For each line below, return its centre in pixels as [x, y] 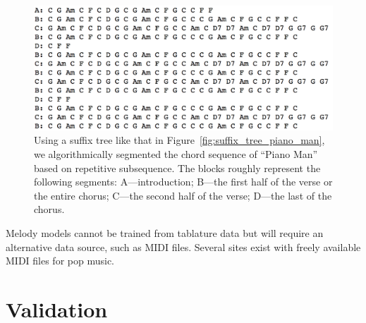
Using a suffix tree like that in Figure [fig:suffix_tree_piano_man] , [179, 140]
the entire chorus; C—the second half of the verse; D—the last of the [183, 195]
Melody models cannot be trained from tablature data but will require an [165, 232]
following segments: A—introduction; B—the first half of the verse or [183, 182]
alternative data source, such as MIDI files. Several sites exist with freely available [183, 246]
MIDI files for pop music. [60, 261]
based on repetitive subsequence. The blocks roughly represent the [177, 167]
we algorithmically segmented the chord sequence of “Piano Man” [176, 153]
